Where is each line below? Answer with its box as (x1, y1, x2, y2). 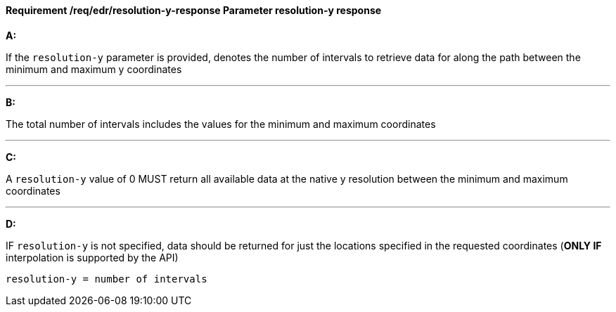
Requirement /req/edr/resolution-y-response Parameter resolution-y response (6, 4, 382, 16)
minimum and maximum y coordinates (6, 63, 182, 75)
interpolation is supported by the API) (6, 251, 179, 264)
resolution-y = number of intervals (6, 273, 207, 285)
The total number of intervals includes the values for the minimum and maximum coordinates (6, 117, 436, 130)
